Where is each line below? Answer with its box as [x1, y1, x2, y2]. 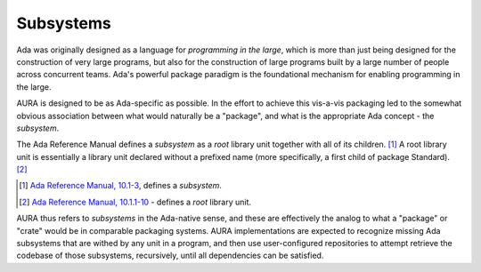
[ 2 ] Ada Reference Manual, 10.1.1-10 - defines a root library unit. [19, 196, 252, 207]
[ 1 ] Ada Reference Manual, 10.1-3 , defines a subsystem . [19, 180, 223, 191]
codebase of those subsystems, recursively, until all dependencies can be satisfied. [16, 250, 324, 261]
